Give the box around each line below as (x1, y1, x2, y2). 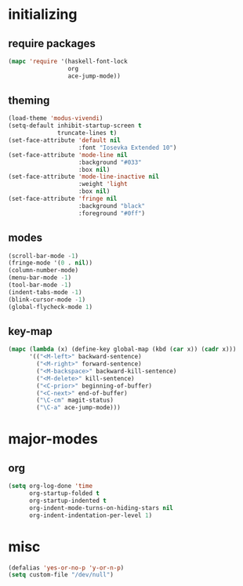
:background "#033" (78, 158, 143, 166)
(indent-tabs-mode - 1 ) (8, 288, 82, 296)
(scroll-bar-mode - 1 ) (8, 252, 79, 260)
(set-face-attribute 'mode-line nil (8, 151, 128, 158)
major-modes (8, 430, 98, 448)
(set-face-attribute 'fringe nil (8, 195, 118, 203)
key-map (8, 324, 53, 338)
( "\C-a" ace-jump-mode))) (36, 404, 121, 412)
